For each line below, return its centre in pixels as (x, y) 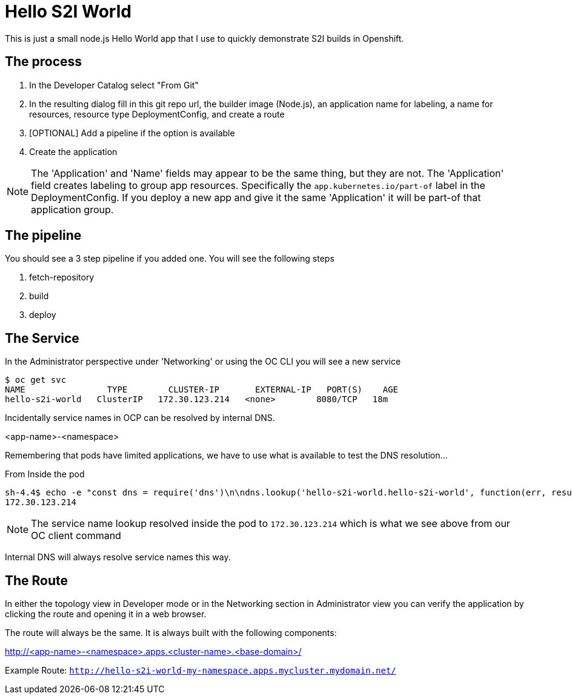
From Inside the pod (45, 474)
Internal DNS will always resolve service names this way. (118, 557)
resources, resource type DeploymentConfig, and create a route (157, 114)
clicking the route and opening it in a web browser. (106, 614)
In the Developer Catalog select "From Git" (114, 85)
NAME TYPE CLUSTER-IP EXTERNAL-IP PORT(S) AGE (202, 390)
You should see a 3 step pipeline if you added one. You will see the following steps (170, 259)
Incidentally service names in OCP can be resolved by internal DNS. (140, 418)
